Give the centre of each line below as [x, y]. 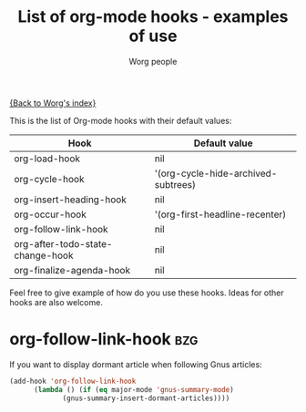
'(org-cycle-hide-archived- [216, 173]
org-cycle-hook [49, 179]
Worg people [153, 61]
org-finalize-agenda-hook [72, 270]
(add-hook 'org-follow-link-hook [73, 381]
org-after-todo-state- [63, 243]
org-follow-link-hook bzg [104, 340]
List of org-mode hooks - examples [153, 17]
